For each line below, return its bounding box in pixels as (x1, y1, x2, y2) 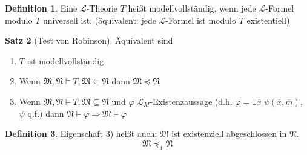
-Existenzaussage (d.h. (150, 94, 233, 107)
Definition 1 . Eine (5, 2, 78, 14)
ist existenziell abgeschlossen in (171, 127, 287, 140)
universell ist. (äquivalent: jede (43, 13, 156, 26)
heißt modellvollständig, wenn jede (128, 2, 256, 14)
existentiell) (246, 13, 290, 26)
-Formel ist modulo (165, 13, 236, 26)
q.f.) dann (27, 107, 64, 119)
